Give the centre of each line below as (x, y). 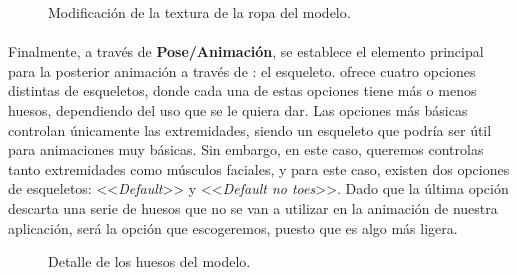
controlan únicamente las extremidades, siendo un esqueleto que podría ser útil (250, 129)
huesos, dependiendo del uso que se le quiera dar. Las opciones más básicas (238, 109)
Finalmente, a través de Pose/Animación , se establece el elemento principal (246, 51)
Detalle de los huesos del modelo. (149, 261)
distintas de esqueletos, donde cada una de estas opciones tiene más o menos (242, 90)
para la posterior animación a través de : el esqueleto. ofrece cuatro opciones (242, 70)
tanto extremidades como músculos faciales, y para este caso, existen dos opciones (259, 168)
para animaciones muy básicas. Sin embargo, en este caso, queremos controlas (246, 149)
